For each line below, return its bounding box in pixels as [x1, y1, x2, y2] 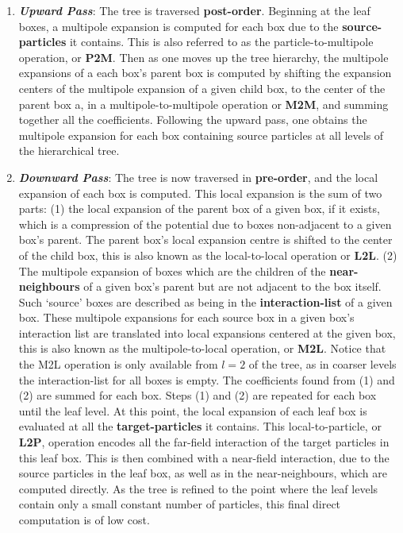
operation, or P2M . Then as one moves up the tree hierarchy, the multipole [18, 48, 389, 65]
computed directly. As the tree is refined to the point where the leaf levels [18, 480, 378, 496]
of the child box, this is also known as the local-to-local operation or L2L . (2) [18, 246, 397, 263]
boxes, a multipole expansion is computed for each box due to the [18, 17, 339, 34]
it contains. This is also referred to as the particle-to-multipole [69, 33, 374, 50]
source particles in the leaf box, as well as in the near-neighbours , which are [18, 465, 387, 481]
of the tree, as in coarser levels [248, 356, 397, 373]
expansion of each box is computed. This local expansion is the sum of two [18, 184, 382, 201]
